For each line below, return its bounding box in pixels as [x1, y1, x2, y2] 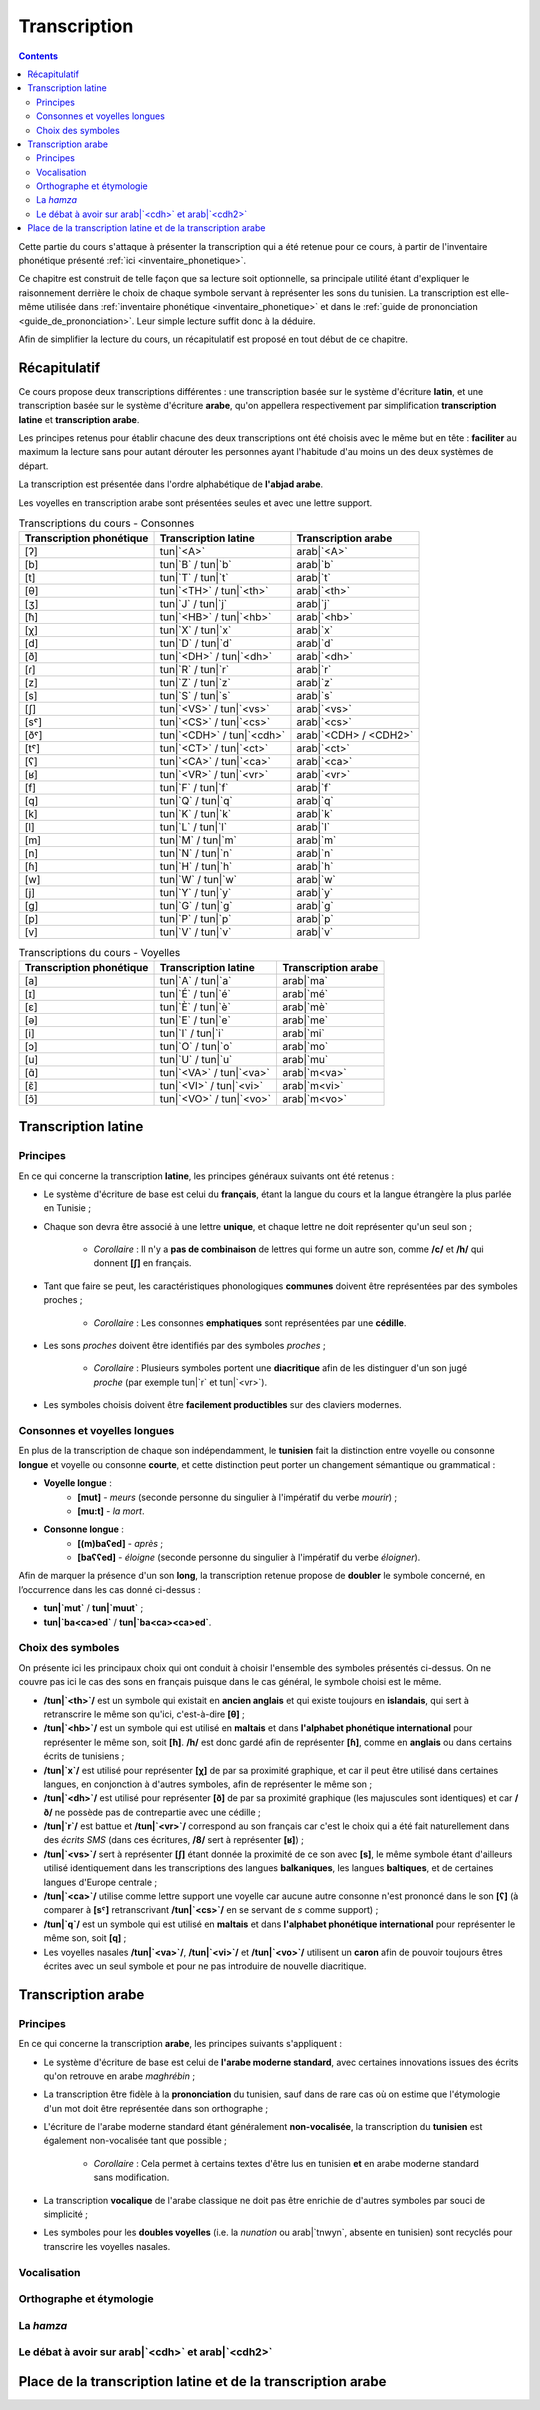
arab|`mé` [281, 986, 329, 1000]
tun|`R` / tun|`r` [159, 663, 230, 677]
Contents [18, 50, 59, 62]
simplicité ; [43, 2208, 89, 2220]
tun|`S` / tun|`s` [159, 689, 231, 703]
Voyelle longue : [43, 1477, 112, 1489]
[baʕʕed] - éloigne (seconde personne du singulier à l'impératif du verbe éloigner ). [77, 1551, 421, 1564]
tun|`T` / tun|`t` [159, 571, 229, 585]
